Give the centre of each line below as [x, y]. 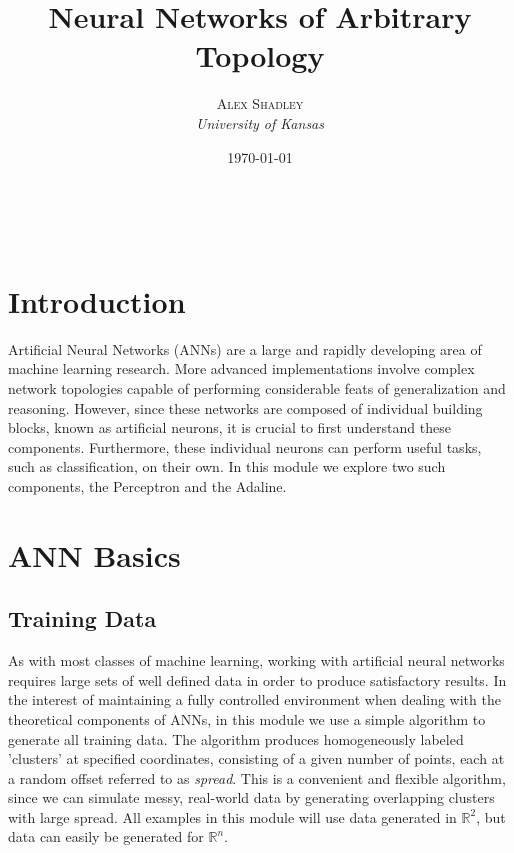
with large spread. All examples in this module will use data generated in [232, 816]
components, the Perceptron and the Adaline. [147, 485]
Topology [260, 55]
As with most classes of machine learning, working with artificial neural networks [256, 660]
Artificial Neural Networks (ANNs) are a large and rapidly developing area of [245, 348]
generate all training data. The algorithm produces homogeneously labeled [236, 738]
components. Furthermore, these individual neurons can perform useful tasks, [245, 446]
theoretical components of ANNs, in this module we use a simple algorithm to [247, 718]
